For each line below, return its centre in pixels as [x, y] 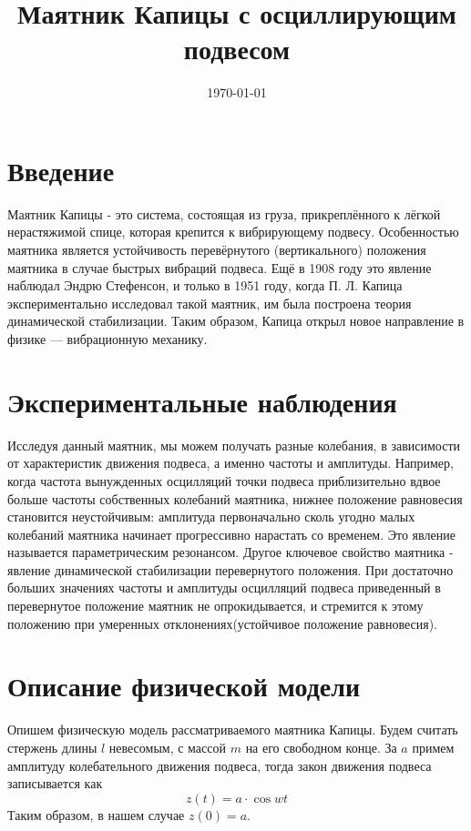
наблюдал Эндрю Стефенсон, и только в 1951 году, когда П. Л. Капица [205, 285]
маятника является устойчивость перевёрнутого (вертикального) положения [217, 250]
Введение [61, 170]
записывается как [55, 783]
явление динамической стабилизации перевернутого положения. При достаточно [230, 569]
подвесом [237, 49]
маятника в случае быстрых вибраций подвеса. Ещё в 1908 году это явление [220, 267]
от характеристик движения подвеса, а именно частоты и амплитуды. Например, [230, 463]
